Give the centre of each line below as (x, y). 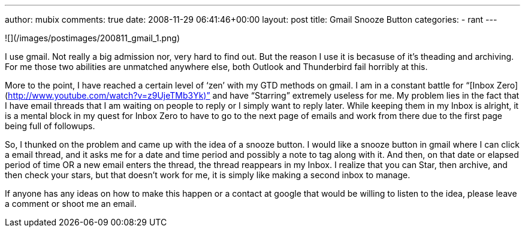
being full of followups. (50, 126)
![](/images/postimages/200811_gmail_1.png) (92, 38)
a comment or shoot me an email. (71, 204)
